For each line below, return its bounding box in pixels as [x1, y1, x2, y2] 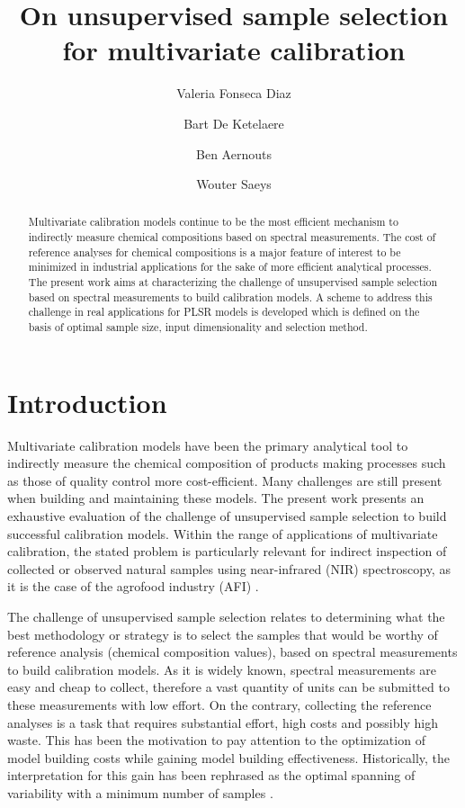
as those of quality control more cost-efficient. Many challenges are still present [7, 471, 443, 489]
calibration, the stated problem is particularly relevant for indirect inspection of [7, 542, 447, 561]
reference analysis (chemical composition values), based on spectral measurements [7, 642, 458, 661]
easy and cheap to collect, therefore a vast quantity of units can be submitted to [7, 678, 450, 696]
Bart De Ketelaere [183, 113, 284, 132]
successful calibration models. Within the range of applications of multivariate [7, 524, 438, 543]
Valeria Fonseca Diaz [176, 84, 291, 103]
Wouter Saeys [196, 175, 272, 193]
